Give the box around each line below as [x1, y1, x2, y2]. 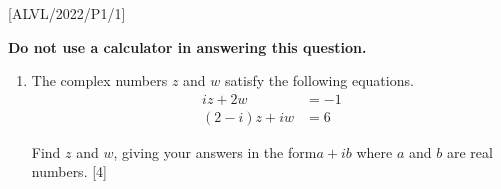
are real [446, 141, 493, 162]
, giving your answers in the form [113, 141, 317, 162]
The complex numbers [31, 70, 168, 91]
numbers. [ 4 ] [31, 161, 108, 182]
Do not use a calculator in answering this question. [8, 36, 367, 57]
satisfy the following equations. [225, 70, 414, 91]
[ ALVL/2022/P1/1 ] [8, 3, 126, 23]
